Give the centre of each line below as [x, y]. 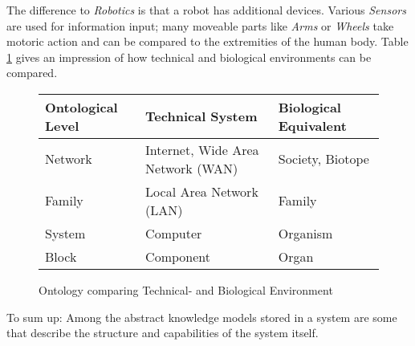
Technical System [201, 116]
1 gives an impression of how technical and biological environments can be [189, 57]
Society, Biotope [323, 159]
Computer [174, 233]
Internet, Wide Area [202, 149]
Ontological [81, 107]
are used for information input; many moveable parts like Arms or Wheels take [200, 25]
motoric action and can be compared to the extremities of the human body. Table [207, 41]
